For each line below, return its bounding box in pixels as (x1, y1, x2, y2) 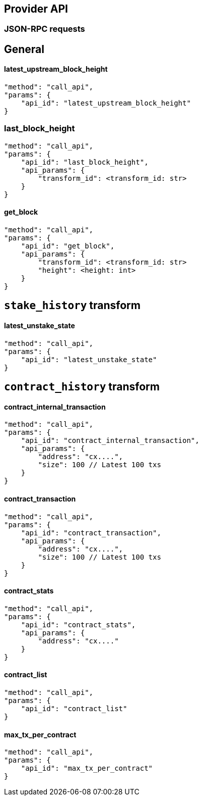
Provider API (4, 3, 68, 15)
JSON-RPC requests (4, 24, 85, 34)
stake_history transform (4, 299, 141, 312)
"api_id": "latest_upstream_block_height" (21, 99, 191, 108)
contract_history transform (4, 380, 160, 393)
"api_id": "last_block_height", (21, 158, 149, 166)
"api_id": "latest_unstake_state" (21, 355, 157, 364)
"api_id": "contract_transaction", (21, 528, 161, 537)
